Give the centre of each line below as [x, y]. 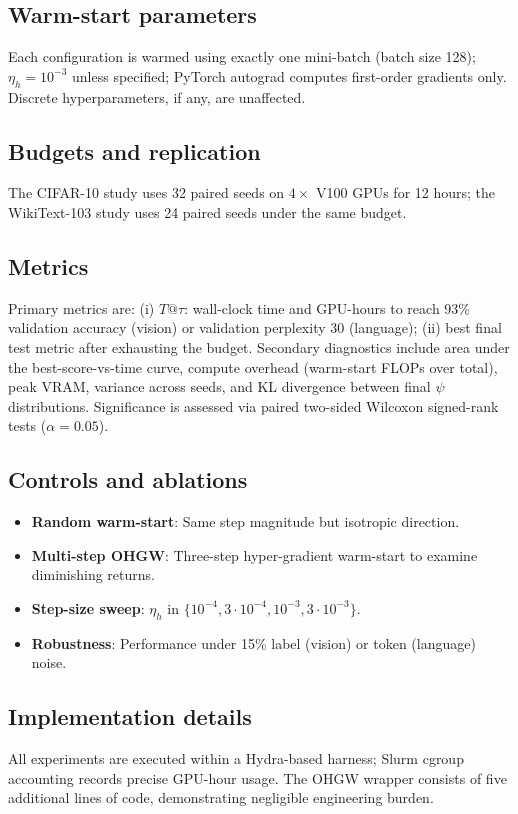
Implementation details [130, 716]
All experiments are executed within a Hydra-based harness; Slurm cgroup [236, 758]
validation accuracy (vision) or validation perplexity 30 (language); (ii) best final [255, 327]
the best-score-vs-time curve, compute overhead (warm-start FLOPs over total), [253, 366]
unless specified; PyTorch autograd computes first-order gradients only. [289, 75]
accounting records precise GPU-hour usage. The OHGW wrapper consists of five [257, 777]
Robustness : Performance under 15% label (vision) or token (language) [253, 642]
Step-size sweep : [88, 607]
